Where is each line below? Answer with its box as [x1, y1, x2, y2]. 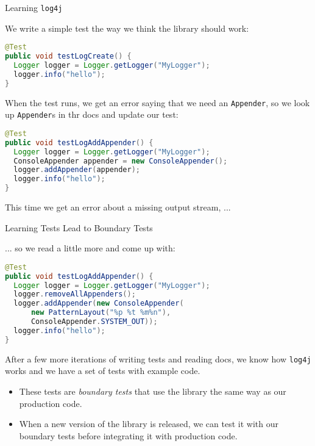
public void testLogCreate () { [5, 52, 132, 61]
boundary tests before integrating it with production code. [19, 429, 238, 442]
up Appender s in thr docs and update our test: [5, 108, 179, 121]
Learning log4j [5, 1, 63, 13]
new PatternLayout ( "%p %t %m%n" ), [30, 308, 171, 317]
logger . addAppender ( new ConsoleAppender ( [13, 299, 184, 308]
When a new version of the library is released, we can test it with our [19, 417, 278, 430]
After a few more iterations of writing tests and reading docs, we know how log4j [5, 352, 311, 365]
